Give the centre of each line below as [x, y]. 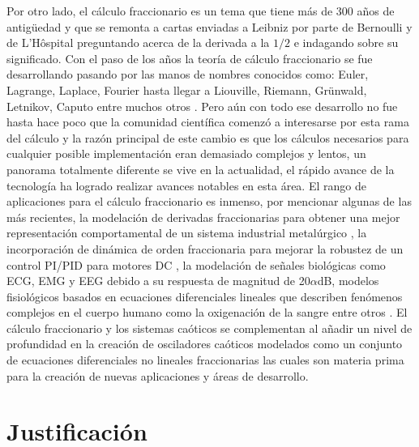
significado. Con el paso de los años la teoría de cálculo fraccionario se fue [190, 58]
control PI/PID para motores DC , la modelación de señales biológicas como [196, 264]
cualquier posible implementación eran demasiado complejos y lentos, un [186, 153]
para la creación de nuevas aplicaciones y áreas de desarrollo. [158, 375]
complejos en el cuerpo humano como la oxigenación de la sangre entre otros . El [207, 312]
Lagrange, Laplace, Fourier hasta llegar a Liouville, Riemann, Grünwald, [187, 89]
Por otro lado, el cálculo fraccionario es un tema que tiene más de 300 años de [201, 11]
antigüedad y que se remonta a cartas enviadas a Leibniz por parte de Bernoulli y [209, 26]
